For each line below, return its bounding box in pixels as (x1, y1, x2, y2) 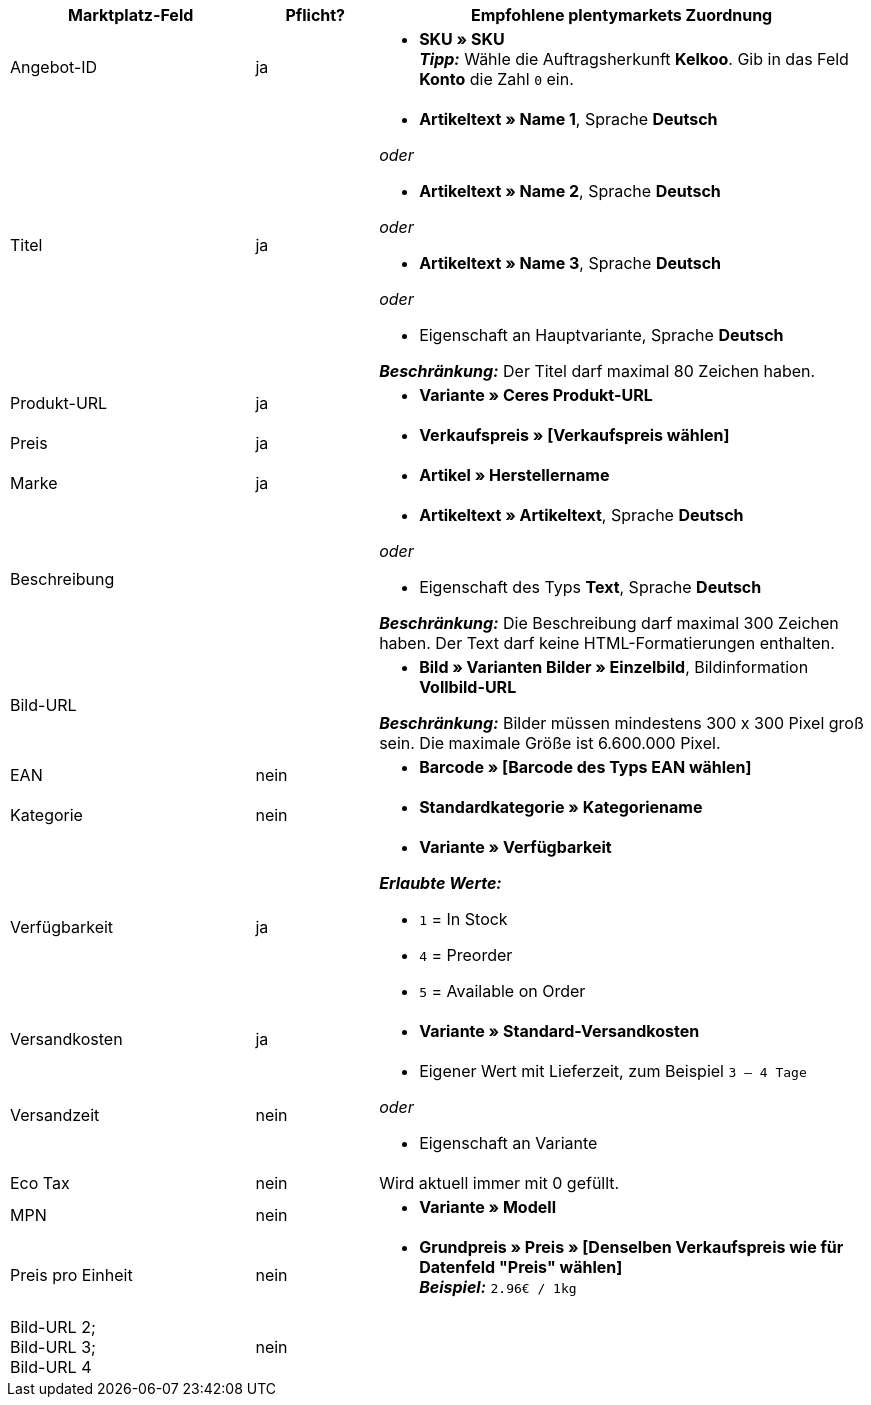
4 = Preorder (419, 945, 513, 965)
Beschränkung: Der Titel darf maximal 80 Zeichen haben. (379, 361, 816, 381)
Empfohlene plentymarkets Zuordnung (470, 5, 773, 25)
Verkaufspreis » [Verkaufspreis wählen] (419, 425, 730, 445)
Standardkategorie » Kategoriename (419, 797, 703, 817)
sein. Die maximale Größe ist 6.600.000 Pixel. (379, 733, 721, 753)
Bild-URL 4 (10, 1357, 92, 1377)
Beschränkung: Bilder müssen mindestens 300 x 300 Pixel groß (379, 713, 864, 733)
